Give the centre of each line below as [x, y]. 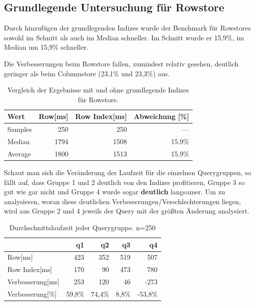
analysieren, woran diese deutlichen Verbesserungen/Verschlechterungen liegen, [123, 201]
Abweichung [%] [161, 116]
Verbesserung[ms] [33, 282]
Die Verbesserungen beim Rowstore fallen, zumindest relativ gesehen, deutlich [121, 63]
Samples [20, 129]
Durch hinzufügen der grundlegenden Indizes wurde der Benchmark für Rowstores [127, 28]
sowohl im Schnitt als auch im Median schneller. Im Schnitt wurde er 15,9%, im [124, 37]
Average [19, 153]
